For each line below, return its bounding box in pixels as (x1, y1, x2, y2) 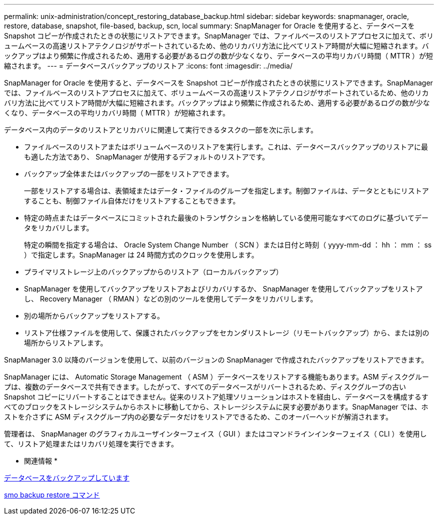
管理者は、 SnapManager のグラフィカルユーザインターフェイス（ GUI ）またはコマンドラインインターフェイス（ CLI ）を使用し (4, 429, 427, 438)
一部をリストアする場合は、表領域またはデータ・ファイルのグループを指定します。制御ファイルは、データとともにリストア (24, 186, 429, 195)
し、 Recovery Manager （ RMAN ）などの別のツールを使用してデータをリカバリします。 (24, 294, 317, 303)
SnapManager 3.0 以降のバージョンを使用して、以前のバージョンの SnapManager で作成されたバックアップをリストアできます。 (4, 355, 428, 364)
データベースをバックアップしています (4, 473, 129, 482)
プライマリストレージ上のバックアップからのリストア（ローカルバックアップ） (24, 267, 283, 276)
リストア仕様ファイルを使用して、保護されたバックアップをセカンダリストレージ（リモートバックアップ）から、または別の (24, 328, 429, 337)
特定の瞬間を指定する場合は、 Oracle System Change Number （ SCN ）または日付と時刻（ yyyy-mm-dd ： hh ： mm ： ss (24, 240, 432, 249)
